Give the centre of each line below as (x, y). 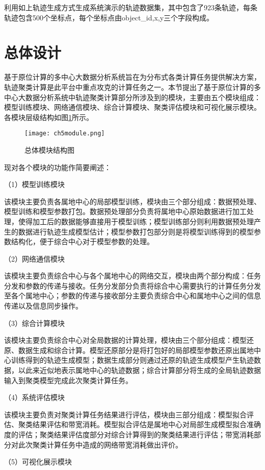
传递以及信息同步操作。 (43, 306)
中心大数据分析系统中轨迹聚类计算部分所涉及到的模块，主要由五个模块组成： (132, 97)
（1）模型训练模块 (34, 184)
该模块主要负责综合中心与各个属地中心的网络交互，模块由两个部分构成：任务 (132, 276)
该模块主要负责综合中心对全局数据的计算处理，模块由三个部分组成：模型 (125, 340)
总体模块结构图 (49, 149)
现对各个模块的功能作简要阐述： (58, 167)
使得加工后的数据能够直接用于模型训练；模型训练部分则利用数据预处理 (136, 221)
